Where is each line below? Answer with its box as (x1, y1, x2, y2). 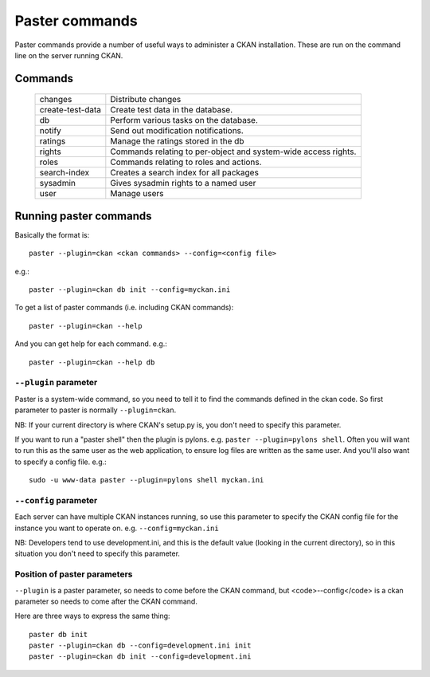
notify (39, 125, 61, 136)
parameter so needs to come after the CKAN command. (14, 596, 198, 606)
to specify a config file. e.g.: (14, 457, 107, 466)
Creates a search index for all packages (110, 167, 259, 179)
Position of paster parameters (14, 569, 133, 580)
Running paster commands (14, 209, 152, 222)
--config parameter (14, 494, 98, 506)
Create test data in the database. (110, 104, 233, 116)
